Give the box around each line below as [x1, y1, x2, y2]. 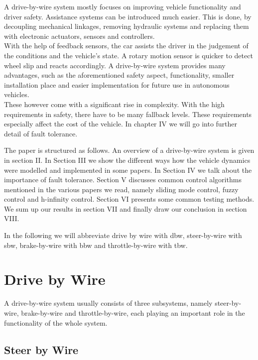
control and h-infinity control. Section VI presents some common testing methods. [4, 194, 255, 204]
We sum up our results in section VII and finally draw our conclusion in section [4, 203, 247, 214]
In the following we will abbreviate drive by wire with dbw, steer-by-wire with [4, 230, 242, 240]
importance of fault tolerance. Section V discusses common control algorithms [4, 174, 242, 185]
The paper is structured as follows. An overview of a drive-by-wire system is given [4, 145, 255, 155]
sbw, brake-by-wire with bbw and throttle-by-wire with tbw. [4, 240, 188, 250]
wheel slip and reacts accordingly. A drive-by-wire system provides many [4, 60, 226, 70]
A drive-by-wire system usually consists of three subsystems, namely [4, 298, 213, 308]
